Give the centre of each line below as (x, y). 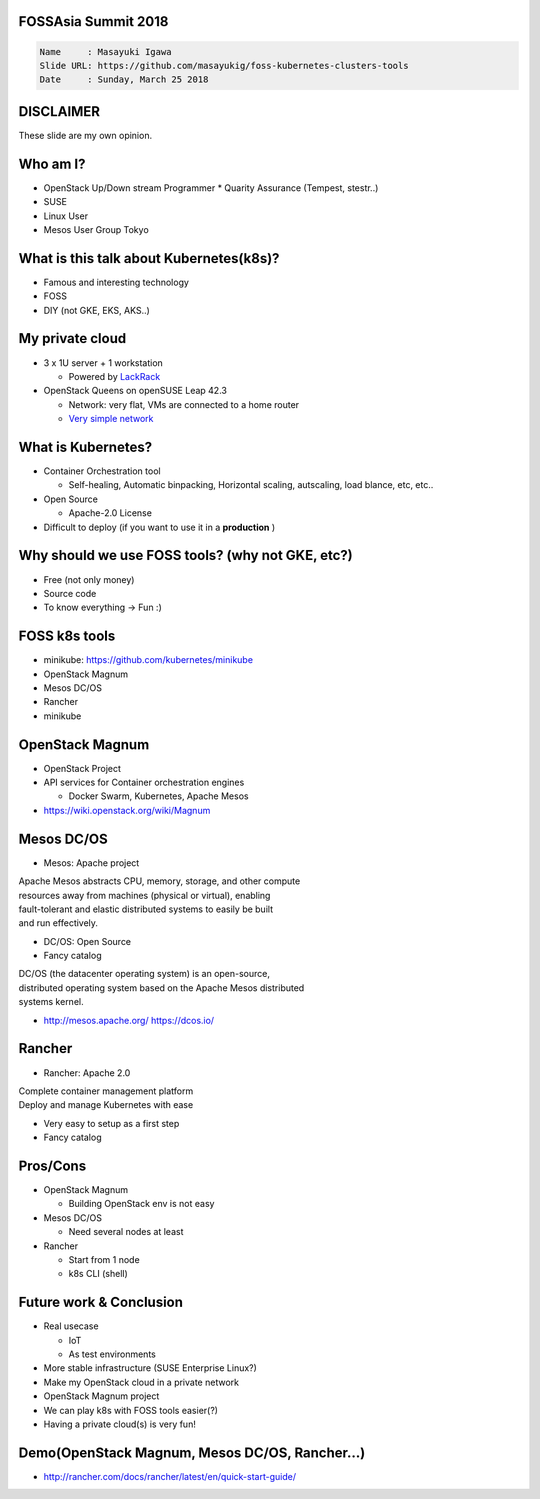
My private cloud (72, 338)
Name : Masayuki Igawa (105, 51)
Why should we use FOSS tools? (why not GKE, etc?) (186, 555)
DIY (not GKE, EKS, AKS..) (96, 310)
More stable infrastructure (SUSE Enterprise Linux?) (150, 1368)
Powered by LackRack (114, 376)
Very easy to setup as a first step (111, 1123)
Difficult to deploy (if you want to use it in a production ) (159, 527)
